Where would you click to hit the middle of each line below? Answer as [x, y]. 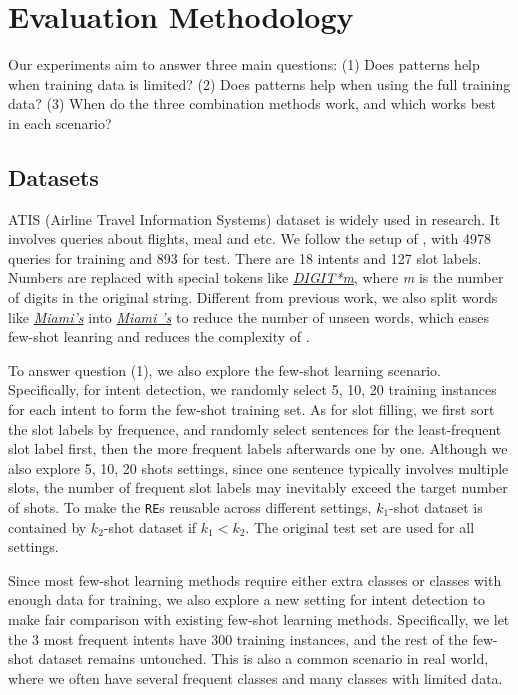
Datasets [53, 176]
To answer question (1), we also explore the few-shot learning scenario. [224, 369]
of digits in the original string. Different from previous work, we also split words [253, 297]
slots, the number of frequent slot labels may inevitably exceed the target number [258, 487]
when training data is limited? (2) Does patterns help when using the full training [259, 83]
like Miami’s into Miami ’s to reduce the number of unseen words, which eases [249, 316]
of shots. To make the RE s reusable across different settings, [190, 507]
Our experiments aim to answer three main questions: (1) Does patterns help [244, 64]
